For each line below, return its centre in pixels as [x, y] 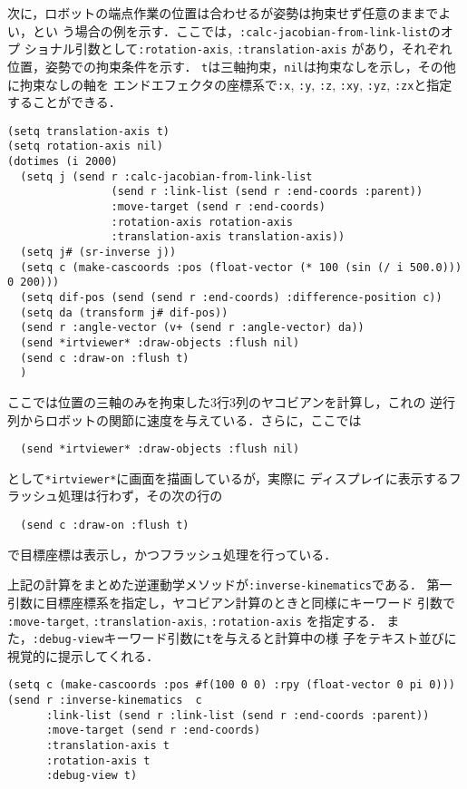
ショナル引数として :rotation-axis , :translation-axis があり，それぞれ [238, 49]
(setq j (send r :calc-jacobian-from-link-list [166, 176]
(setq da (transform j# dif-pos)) [124, 312]
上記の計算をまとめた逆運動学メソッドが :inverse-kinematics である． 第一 [230, 584]
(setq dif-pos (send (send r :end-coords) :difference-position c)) [231, 298]
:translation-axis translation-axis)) [228, 237]
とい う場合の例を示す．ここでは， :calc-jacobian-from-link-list [230, 30]
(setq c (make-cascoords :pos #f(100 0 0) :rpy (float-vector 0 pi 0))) [231, 685]
